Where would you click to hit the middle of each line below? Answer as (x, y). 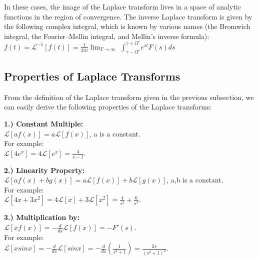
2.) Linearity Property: (44, 170)
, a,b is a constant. (195, 180)
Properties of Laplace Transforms (92, 76)
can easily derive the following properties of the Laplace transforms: (108, 107)
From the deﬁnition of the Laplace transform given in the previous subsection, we (129, 97)
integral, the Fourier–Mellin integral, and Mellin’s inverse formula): (107, 36)
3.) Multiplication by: (42, 217)
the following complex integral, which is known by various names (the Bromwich (127, 26)
